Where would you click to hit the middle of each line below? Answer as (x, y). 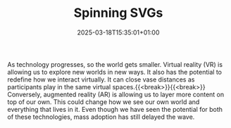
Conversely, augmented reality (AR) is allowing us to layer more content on (116, 94)
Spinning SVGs (118, 13)
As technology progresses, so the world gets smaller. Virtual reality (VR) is (115, 64)
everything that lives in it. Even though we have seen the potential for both (115, 109)
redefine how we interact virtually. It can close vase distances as (101, 79)
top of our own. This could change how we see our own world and (104, 102)
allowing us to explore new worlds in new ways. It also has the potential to (114, 72)
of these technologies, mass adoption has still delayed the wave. (101, 117)
